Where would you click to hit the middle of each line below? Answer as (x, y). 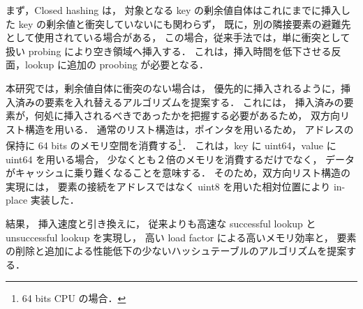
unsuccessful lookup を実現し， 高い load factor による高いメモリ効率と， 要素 (181, 237)
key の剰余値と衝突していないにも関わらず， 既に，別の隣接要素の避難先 (185, 23)
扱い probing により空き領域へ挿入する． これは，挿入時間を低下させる (169, 51)
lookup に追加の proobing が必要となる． (117, 65)
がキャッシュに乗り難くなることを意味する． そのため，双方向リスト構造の (178, 173)
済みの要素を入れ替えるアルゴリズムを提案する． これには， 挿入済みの (179, 101)
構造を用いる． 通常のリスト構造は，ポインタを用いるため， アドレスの (189, 129)
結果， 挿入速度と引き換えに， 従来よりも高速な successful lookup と (161, 223)
